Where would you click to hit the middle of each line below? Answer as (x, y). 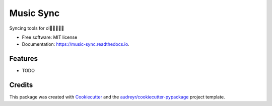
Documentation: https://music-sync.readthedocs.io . (76, 44)
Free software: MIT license (50, 37)
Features (23, 59)
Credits (21, 85)
